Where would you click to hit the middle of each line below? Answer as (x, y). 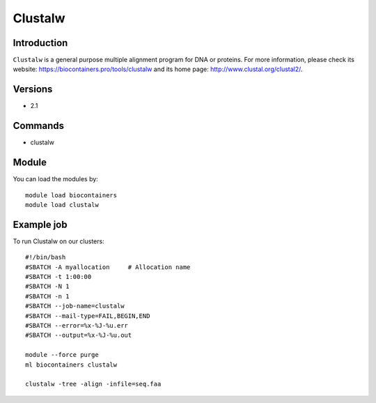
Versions (33, 90)
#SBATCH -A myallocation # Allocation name (108, 267)
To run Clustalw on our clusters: (58, 241)
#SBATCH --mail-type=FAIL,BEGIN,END (88, 316)
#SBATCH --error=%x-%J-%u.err (77, 325)
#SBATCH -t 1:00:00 (58, 277)
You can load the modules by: (56, 179)
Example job (40, 224)
